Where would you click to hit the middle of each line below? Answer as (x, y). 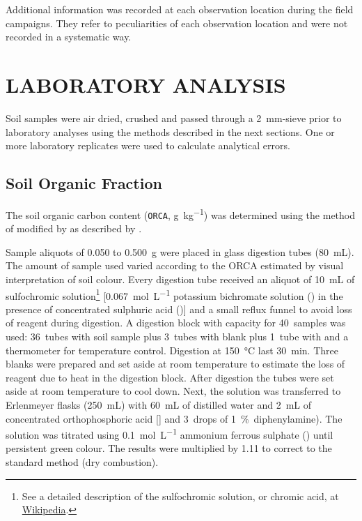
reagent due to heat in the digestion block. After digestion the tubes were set (170, 377)
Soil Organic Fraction (84, 183)
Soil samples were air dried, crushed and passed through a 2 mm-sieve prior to (174, 118)
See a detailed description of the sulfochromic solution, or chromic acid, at (180, 496)
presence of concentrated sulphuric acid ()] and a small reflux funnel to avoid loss (179, 309)
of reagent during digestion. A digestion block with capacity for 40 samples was (176, 323)
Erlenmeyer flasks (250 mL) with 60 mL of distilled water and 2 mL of (158, 404)
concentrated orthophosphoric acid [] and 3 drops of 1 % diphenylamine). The (174, 418)
